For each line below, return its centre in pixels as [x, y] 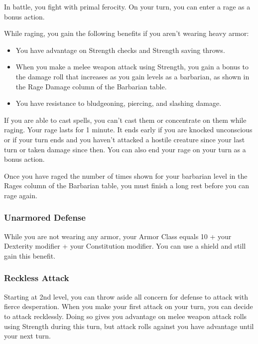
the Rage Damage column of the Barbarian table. [91, 86]
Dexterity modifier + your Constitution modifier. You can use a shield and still [125, 246]
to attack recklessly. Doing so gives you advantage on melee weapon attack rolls [126, 316]
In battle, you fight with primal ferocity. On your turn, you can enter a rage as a [127, 6]
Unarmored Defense [45, 217]
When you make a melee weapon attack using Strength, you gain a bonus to [132, 67]
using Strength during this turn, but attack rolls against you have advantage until [129, 326]
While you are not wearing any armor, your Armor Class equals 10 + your [118, 236]
